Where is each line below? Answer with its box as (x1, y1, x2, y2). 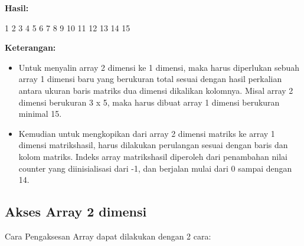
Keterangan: (5, 41, 56, 54)
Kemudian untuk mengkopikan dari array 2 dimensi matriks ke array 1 (18, 127, 275, 139)
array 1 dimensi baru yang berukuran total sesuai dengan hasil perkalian (18, 73, 282, 85)
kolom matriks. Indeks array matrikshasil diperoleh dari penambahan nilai (18, 150, 288, 162)
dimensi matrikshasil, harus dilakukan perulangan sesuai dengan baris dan (18, 139, 288, 151)
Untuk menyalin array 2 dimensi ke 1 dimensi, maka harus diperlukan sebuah (18, 61, 300, 73)
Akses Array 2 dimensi (5, 202, 147, 221)
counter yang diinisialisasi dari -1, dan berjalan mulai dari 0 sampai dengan (18, 162, 292, 174)
